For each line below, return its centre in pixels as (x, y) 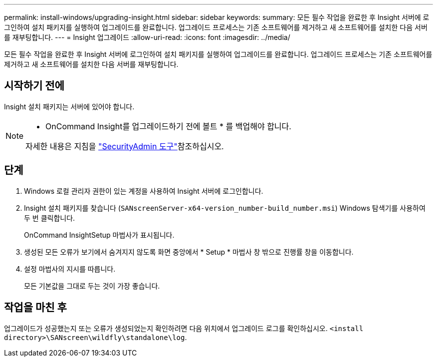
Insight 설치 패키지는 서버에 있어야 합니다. (69, 106)
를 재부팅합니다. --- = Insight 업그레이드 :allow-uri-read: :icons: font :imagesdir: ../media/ (147, 37)
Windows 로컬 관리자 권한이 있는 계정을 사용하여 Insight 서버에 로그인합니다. (144, 191)
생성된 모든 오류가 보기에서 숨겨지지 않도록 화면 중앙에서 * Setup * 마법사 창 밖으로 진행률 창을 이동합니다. (189, 252)
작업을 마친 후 (35, 308)
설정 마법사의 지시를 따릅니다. (70, 269)
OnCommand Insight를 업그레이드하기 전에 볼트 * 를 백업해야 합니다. (168, 126)
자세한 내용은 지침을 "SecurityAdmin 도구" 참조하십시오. (125, 146)
